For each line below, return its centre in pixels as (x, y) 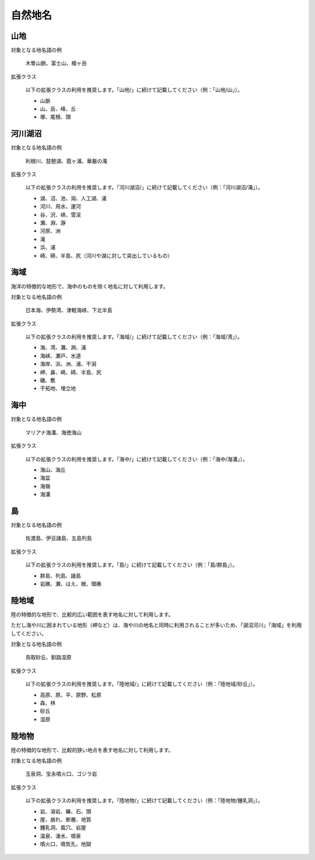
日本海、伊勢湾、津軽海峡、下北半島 (69, 310)
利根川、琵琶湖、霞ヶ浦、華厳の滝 (66, 161)
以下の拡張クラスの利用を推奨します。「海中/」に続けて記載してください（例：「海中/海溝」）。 (136, 459)
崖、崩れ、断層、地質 (66, 819)
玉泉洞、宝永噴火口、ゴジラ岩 (61, 774)
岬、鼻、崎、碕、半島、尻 (71, 372)
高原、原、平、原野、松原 (71, 695)
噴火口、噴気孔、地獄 (66, 844)
